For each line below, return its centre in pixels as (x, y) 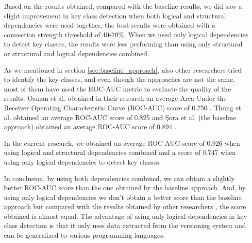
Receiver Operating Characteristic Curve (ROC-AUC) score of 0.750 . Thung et (123, 107)
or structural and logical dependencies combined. (76, 53)
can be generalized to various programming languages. (84, 235)
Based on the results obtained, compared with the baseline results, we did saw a (123, 6)
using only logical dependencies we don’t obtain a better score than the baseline (123, 197)
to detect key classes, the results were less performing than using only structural (123, 44)
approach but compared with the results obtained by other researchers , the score (125, 206)
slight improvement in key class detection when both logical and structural (115, 15)
